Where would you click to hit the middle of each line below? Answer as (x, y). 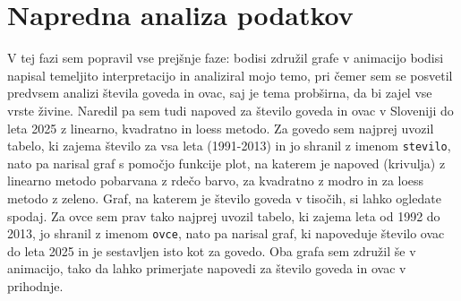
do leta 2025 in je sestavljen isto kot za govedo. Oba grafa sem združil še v (212, 250)
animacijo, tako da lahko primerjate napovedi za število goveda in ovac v (207, 268)
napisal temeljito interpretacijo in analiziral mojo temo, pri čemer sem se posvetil (230, 75)
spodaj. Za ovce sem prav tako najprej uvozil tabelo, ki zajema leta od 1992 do (224, 215)
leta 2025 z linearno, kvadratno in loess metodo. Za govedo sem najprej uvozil (221, 128)
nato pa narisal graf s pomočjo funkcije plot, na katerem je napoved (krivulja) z (226, 163)
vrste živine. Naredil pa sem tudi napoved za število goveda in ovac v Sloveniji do (230, 110)
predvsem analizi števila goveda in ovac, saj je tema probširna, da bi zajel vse (220, 93)
